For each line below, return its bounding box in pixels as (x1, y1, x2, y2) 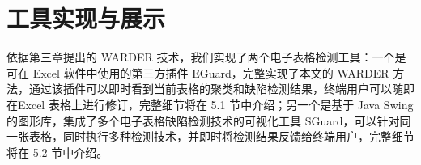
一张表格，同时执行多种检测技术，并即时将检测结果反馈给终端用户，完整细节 (6, 128, 415, 145)
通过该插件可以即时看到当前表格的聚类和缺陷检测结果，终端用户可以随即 (28, 80, 415, 97)
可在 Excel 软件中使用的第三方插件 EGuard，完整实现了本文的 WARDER (6, 64, 389, 81)
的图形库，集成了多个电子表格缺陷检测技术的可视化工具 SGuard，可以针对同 (6, 112, 411, 129)
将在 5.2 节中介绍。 (6, 143, 108, 160)
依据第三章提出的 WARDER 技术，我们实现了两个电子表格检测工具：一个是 (6, 49, 406, 66)
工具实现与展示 (6, 2, 166, 35)
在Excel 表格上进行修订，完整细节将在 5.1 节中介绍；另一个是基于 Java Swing (6, 95, 414, 112)
